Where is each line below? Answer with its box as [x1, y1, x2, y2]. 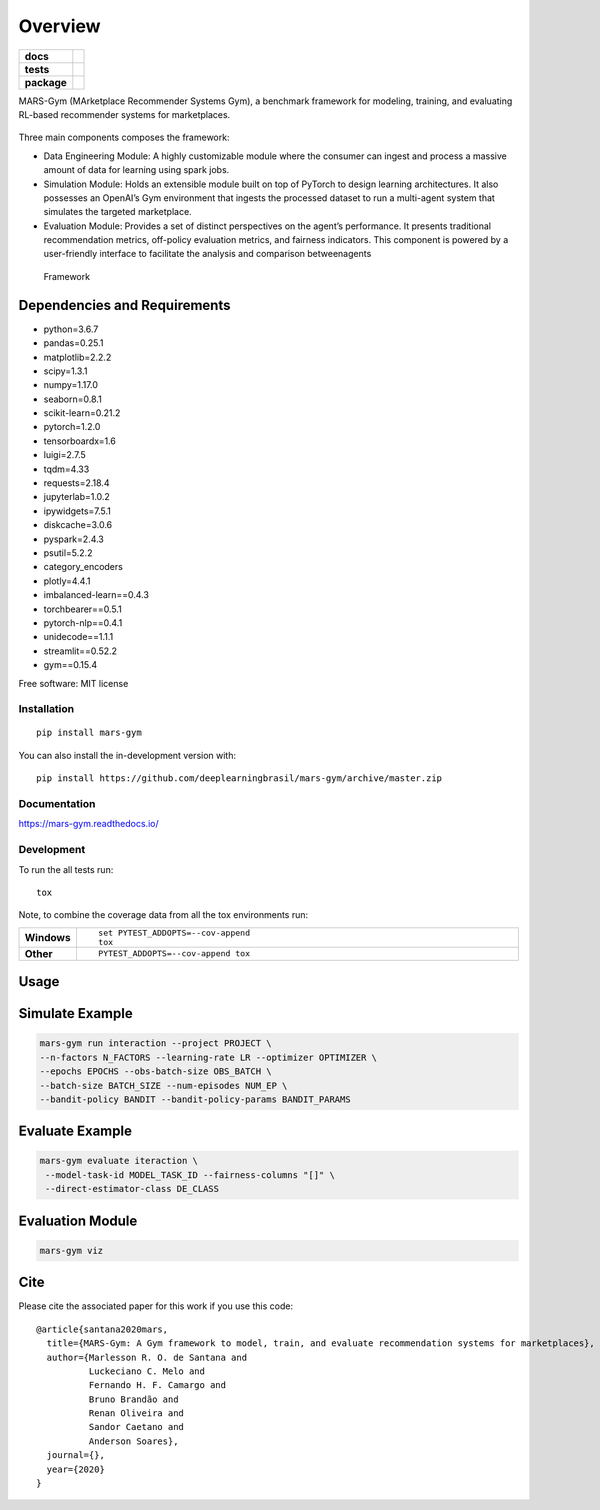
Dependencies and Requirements [18, 296, 231, 314]
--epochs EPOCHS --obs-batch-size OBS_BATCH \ [39, 1066, 272, 1077]
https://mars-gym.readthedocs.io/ [18, 818, 159, 830]
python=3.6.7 [43, 323, 99, 335]
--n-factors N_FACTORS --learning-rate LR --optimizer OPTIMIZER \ [39, 1051, 378, 1063]
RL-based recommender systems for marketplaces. [18, 108, 231, 120]
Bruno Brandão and [88, 1393, 179, 1405]
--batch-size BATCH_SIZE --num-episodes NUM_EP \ [39, 1080, 288, 1091]
